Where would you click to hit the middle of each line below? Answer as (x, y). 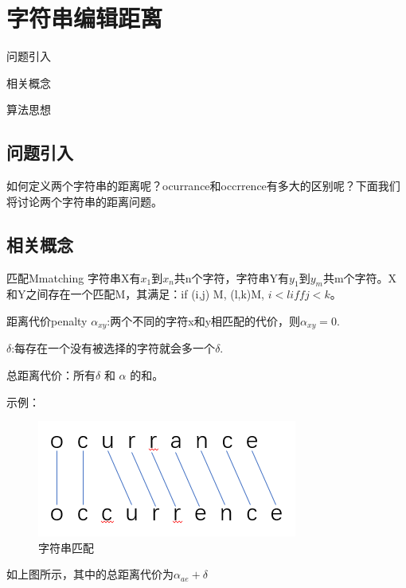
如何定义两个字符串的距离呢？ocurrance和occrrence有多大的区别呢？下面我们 (203, 186)
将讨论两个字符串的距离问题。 (84, 201)
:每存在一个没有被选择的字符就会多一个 (113, 348)
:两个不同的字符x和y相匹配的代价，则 (204, 320)
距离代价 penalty (47, 320)
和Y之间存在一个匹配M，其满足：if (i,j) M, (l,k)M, (135, 294)
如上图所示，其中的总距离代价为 (90, 574)
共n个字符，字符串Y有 (232, 277)
